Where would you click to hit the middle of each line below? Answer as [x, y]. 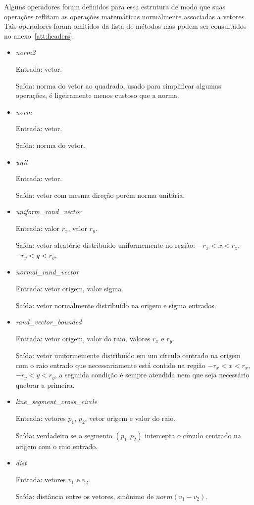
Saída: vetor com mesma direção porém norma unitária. [100, 195]
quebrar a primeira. [45, 385]
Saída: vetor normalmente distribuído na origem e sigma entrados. [116, 305]
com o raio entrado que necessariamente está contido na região [110, 365]
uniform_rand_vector [49, 211]
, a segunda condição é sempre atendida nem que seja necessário [152, 375]
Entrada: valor [37, 228]
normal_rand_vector [47, 272]
